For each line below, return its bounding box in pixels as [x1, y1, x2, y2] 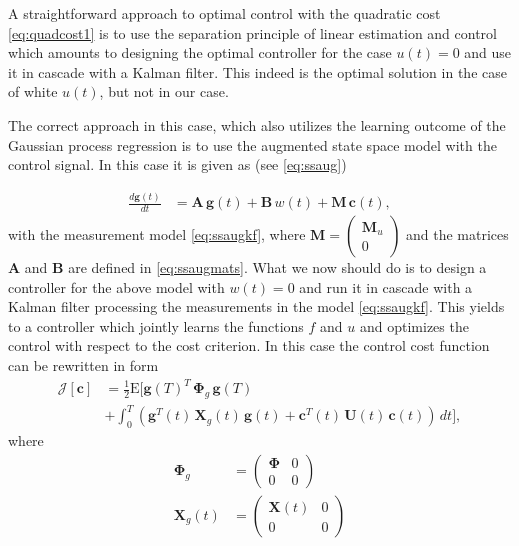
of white [8, 81, 58, 102]
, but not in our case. [99, 81, 229, 102]
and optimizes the [359, 315, 469, 336]
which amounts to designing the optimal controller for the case [8, 42, 392, 63]
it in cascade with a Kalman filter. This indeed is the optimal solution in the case [8, 61, 507, 82]
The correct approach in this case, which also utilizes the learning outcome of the [8, 114, 506, 135]
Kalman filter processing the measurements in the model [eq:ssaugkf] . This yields [8, 296, 505, 317]
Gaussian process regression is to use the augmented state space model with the [8, 134, 497, 155]
